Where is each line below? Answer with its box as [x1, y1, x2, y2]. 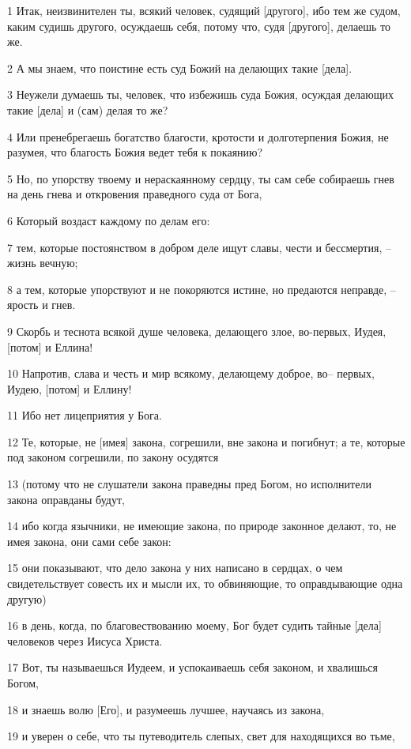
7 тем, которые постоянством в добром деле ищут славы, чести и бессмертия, [7, 239, 383, 255]
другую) [7, 590, 47, 607]
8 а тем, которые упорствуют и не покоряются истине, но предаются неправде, [7, 280, 387, 297]
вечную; [40, 254, 78, 271]
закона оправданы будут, [7, 491, 125, 507]
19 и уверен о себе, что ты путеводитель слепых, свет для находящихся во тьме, [7, 728, 395, 744]
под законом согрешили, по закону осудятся [7, 449, 219, 465]
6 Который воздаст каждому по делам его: [7, 212, 210, 228]
